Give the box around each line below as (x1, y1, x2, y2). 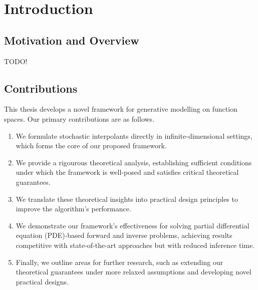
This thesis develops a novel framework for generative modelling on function (4, 104, 237, 114)
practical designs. (16, 276, 69, 286)
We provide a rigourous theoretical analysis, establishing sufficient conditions (16, 157, 252, 167)
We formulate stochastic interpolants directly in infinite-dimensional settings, (16, 130, 252, 141)
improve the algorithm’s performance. (16, 203, 131, 214)
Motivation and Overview (4, 32, 139, 48)
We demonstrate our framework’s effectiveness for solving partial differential (16, 220, 249, 230)
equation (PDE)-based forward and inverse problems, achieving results (16, 230, 232, 240)
